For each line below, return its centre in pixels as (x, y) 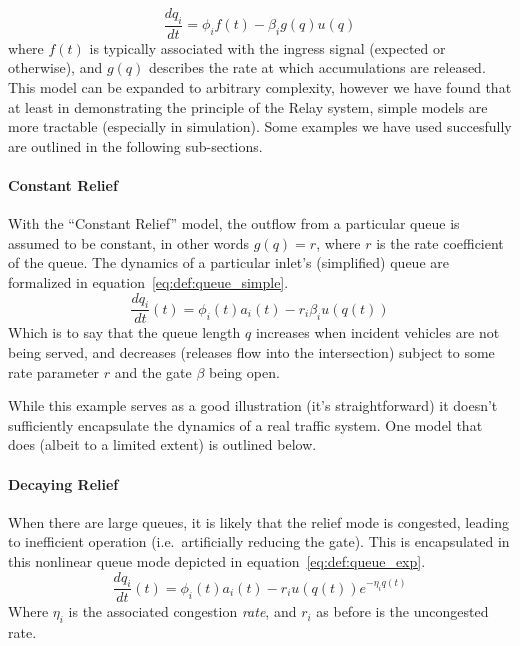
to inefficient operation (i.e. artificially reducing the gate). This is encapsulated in (259, 541)
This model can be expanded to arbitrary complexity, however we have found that (260, 87)
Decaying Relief (63, 483)
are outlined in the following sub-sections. (135, 145)
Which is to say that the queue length (124, 332)
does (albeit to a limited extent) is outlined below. (162, 444)
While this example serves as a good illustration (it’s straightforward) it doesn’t (253, 405)
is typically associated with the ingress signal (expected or (267, 47)
